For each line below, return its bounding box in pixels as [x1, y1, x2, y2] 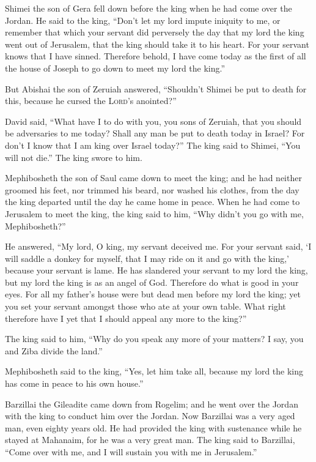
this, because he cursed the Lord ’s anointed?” [5, 94, 177, 107]
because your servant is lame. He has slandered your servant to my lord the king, [5, 264, 308, 277]
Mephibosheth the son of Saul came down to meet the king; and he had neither [5, 171, 302, 184]
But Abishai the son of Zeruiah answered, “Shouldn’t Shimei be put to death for [5, 82, 307, 95]
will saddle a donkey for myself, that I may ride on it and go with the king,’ [5, 251, 289, 264]
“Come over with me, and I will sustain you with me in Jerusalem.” [5, 445, 257, 458]
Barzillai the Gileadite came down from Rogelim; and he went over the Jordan [5, 397, 298, 410]
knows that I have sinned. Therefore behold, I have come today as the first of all [5, 50, 306, 62]
